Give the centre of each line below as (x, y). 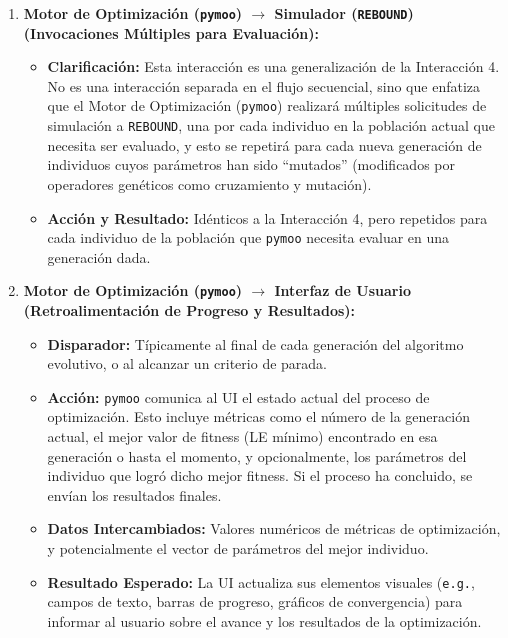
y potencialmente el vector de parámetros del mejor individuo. (238, 548)
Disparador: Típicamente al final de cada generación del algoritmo (255, 343)
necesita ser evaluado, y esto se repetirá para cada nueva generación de (264, 144)
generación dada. (99, 256)
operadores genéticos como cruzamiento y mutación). (209, 183)
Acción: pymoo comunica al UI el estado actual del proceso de (238, 396)
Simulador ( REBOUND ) (344, 13)
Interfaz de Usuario (343, 290)
